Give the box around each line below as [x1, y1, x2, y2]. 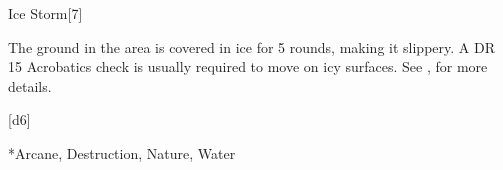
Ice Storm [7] [8, 3, 83, 23]
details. [8, 75, 52, 96]
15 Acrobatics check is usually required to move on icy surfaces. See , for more [8, 56, 488, 77]
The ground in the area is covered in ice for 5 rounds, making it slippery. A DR [8, 36, 495, 57]
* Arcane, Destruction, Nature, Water [8, 142, 236, 163]
